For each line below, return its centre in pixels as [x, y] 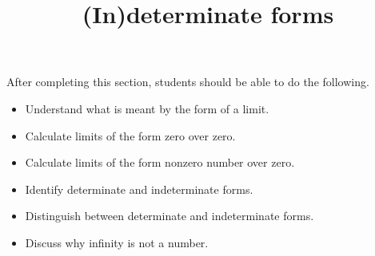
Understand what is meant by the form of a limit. [147, 108]
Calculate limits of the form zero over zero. [130, 135]
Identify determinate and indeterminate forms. [139, 189]
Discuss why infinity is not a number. [117, 242]
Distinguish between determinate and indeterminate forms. [170, 216]
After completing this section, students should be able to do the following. [188, 82]
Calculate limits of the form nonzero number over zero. [160, 162]
